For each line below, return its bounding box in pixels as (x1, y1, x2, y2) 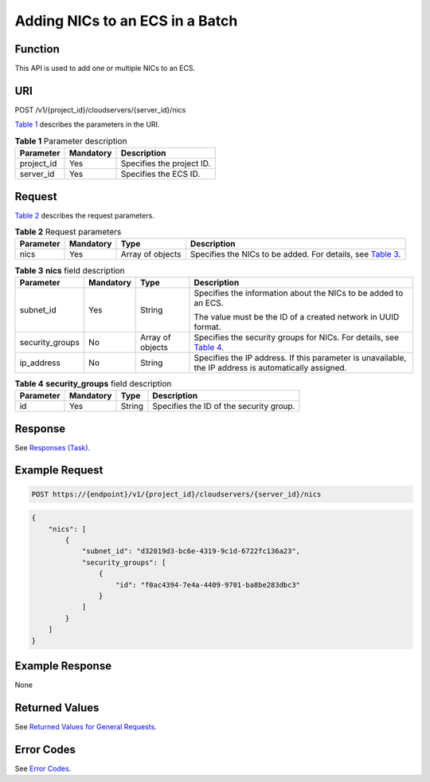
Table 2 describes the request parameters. (14, 210, 154, 220)
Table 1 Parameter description (14, 136, 127, 147)
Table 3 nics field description (14, 265, 125, 276)
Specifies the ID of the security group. (152, 401, 295, 412)
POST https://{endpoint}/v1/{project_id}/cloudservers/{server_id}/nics (31, 489, 322, 498)
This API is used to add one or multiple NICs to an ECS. (14, 64, 196, 73)
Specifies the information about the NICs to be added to (193, 287, 404, 298)
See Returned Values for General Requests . (14, 721, 157, 731)
